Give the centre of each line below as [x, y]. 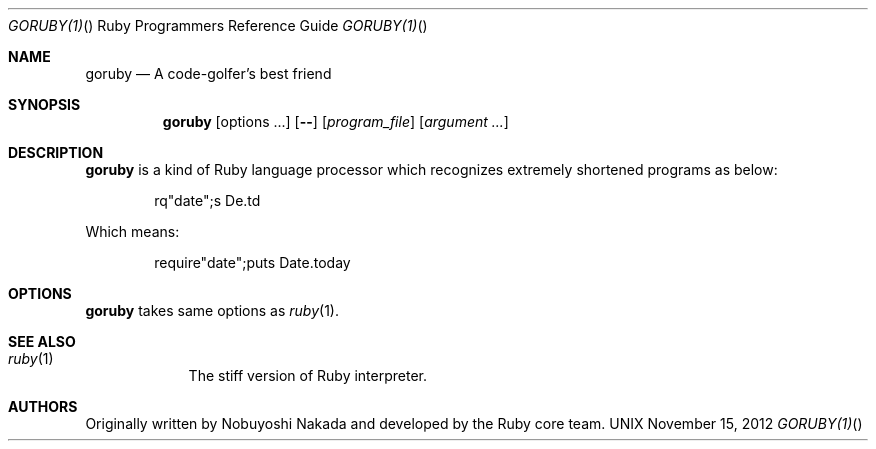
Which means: [132, 231]
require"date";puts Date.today [252, 262]
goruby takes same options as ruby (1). [212, 310]
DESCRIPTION [56, 152]
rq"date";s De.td [207, 200]
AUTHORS [43, 406]
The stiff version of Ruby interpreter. [308, 375]
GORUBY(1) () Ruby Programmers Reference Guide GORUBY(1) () [218, 25]
